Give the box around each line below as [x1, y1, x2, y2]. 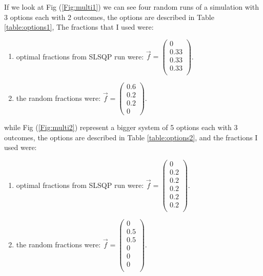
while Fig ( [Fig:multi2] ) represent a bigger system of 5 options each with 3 [4, 122, 238, 133]
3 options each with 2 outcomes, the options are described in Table [4, 11, 214, 22]
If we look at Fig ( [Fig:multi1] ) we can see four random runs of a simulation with [4, 2, 259, 12]
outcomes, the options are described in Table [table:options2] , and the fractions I [4, 132, 258, 142]
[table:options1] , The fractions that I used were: [4, 22, 154, 32]
